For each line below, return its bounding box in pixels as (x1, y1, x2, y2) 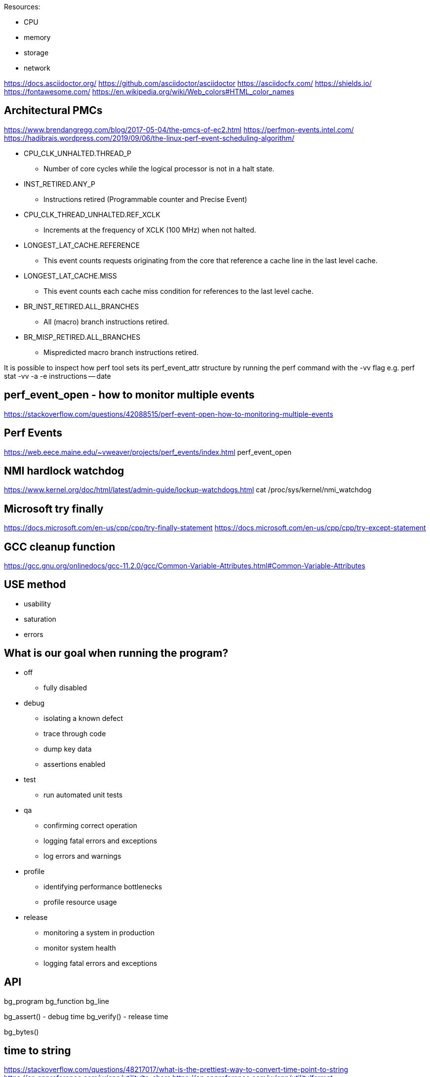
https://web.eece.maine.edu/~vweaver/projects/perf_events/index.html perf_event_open (4, 447, 292, 456)
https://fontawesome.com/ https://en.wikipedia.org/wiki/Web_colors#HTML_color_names (4, 87, 294, 96)
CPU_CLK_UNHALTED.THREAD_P (24, 149, 132, 158)
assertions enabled (43, 759, 106, 768)
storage (24, 48, 49, 57)
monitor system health (43, 943, 116, 952)
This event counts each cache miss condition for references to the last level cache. (43, 286, 313, 295)
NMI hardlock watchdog (4, 464, 124, 477)
